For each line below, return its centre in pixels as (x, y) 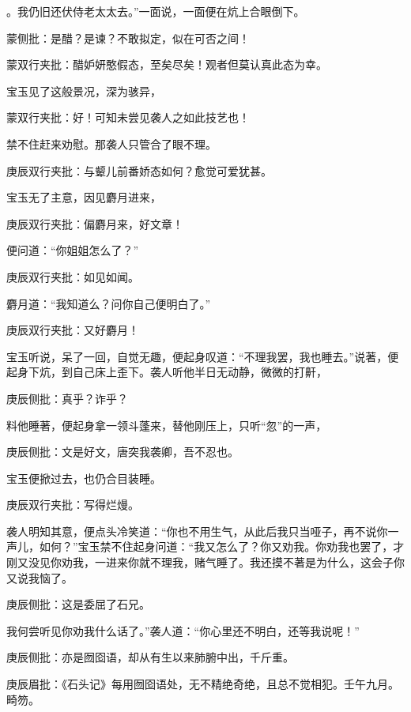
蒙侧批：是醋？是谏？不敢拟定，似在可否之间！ (128, 38)
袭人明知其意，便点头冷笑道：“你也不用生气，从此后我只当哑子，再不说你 (197, 531)
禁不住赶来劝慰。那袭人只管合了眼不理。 (111, 143)
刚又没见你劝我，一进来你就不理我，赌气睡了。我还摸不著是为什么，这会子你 (205, 562)
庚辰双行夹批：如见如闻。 (73, 276)
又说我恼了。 (40, 577)
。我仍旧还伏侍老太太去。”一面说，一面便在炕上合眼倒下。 (156, 11)
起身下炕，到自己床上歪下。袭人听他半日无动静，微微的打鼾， (167, 372)
